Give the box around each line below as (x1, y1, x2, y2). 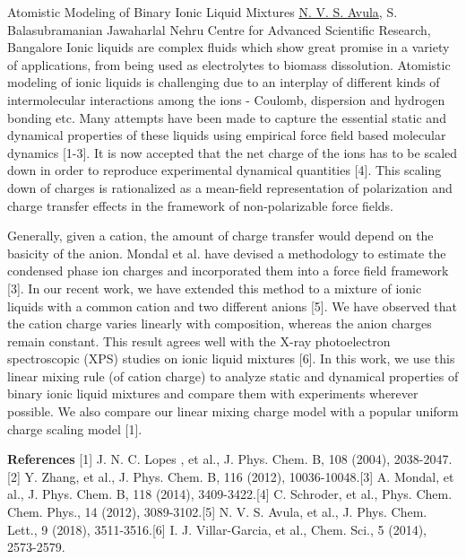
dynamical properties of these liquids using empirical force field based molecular (7, 126, 446, 144)
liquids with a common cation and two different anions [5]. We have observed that (7, 296, 457, 315)
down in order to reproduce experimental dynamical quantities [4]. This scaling (7, 161, 442, 179)
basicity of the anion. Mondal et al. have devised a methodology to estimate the (7, 243, 446, 262)
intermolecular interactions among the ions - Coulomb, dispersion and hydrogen (7, 90, 445, 109)
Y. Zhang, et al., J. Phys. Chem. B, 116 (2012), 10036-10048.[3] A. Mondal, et (24, 467, 454, 485)
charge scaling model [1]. (7, 419, 142, 438)
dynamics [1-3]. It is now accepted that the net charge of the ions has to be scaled (7, 143, 458, 162)
